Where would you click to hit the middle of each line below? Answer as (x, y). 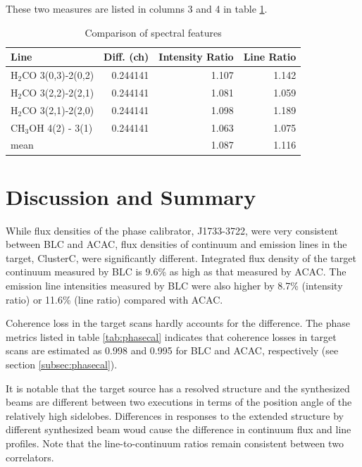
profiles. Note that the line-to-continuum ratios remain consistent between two (175, 443)
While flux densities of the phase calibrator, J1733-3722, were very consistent (172, 230)
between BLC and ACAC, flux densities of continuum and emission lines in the (176, 244)
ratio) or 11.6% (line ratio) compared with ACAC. (114, 299)
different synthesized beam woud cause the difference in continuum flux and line (179, 429)
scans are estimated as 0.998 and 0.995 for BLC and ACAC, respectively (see (172, 350)
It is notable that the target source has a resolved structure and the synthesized (178, 388)
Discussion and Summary (131, 196)
